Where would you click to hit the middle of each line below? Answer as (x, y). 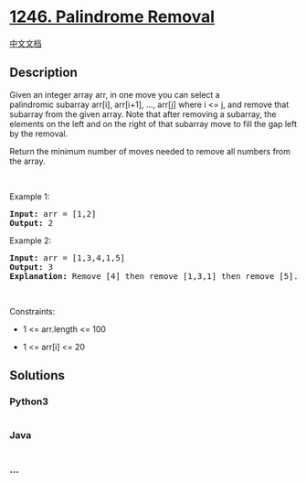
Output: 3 (31, 267)
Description (43, 73)
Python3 (29, 402)
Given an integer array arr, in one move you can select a (115, 94)
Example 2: (31, 241)
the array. (27, 161)
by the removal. (39, 134)
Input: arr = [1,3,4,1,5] (68, 257)
